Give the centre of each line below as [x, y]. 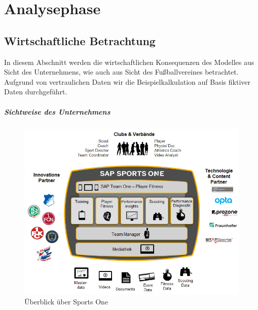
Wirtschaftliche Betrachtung [80, 40]
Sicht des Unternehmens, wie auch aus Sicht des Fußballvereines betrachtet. [121, 72]
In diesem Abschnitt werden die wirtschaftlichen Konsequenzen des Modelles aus [129, 62]
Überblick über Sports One [66, 301]
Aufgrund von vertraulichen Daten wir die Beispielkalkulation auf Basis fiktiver [127, 81]
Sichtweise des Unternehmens [57, 111]
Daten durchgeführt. [36, 92]
